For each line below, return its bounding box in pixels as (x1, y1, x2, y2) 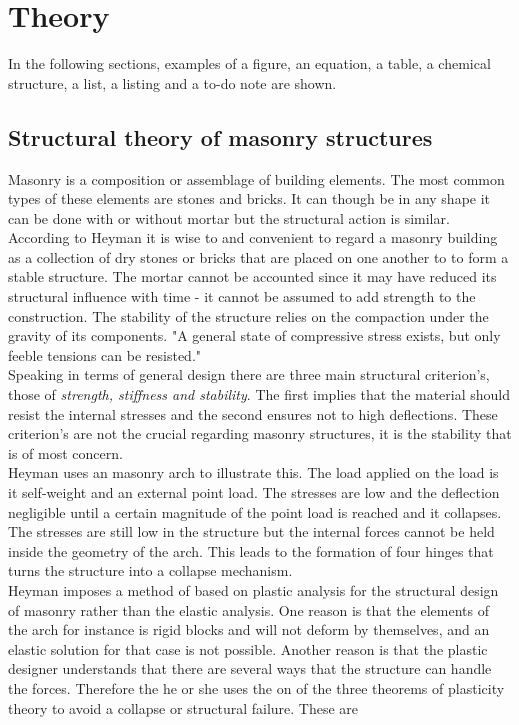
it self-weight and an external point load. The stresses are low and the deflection (8, 482, 500, 503)
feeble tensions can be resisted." (8, 344, 202, 365)
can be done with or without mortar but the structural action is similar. (8, 207, 450, 228)
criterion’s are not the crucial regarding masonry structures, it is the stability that (8, 423, 512, 444)
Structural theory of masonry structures (8, 121, 433, 152)
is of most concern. (8, 442, 123, 463)
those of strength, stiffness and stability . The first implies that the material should (8, 384, 511, 405)
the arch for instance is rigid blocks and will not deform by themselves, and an (8, 619, 490, 640)
